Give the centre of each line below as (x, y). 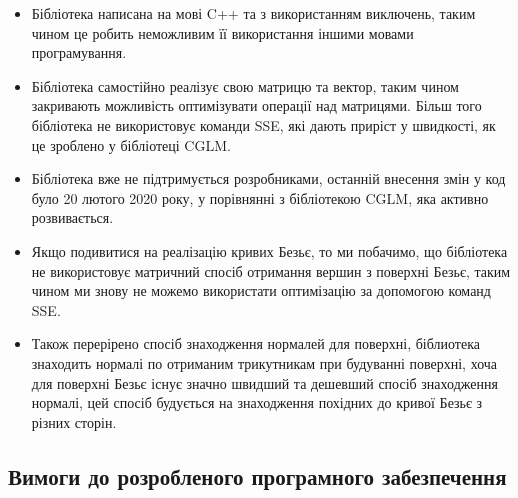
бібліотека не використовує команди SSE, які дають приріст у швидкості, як (263, 124)
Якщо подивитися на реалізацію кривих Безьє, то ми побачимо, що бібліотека (269, 250)
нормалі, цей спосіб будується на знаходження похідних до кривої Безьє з (257, 402)
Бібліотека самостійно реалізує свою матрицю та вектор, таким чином (245, 85)
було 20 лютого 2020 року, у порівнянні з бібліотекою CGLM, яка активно (260, 197)
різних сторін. (74, 421)
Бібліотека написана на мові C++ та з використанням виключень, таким (253, 13)
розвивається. (72, 217)
